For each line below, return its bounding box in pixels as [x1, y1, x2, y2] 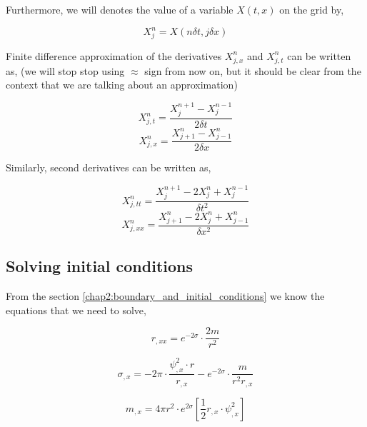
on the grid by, [279, 2, 344, 16]
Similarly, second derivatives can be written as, [6, 160, 211, 175]
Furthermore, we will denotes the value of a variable [6, 2, 233, 16]
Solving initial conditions [6, 255, 193, 277]
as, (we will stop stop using [6, 63, 125, 78]
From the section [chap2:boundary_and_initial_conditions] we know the [6, 288, 325, 303]
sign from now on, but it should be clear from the [144, 63, 361, 78]
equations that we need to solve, [6, 302, 146, 317]
